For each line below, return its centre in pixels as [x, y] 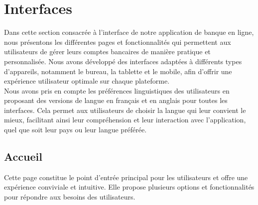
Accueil [23, 156]
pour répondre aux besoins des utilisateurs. [70, 197]
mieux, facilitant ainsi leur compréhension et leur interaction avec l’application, [125, 120]
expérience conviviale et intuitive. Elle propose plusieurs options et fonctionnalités [129, 187]
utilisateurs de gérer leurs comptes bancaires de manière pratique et [107, 51]
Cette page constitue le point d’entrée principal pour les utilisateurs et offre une [126, 177]
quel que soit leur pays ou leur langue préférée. [75, 130]
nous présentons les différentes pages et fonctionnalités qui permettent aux [118, 42]
